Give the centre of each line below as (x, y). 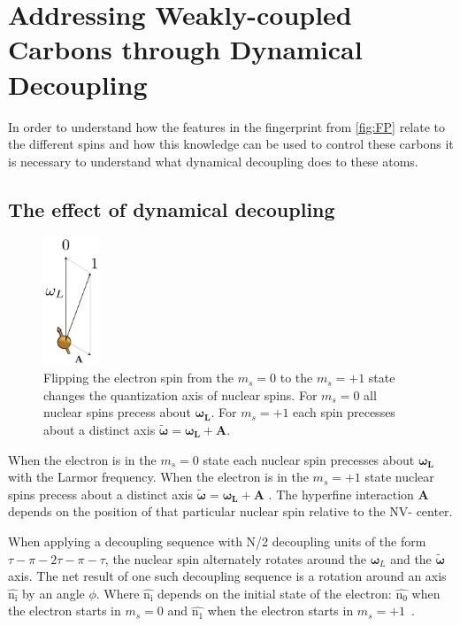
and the (411, 558)
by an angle (53, 593)
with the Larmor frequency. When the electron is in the (158, 477)
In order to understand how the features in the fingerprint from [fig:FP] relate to (227, 126)
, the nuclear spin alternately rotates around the (235, 558)
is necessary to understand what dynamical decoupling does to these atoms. (213, 161)
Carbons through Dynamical (185, 49)
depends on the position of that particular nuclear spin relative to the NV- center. (230, 511)
